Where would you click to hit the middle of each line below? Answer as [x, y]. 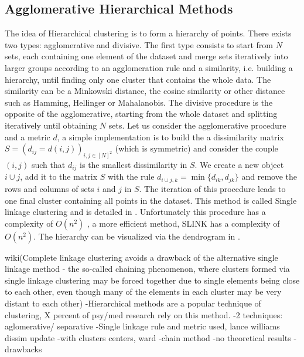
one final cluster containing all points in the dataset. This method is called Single [151, 200]
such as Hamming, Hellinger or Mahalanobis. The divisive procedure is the [139, 102]
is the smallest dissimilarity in [134, 164]
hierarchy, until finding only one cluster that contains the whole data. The [138, 79]
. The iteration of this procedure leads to [212, 188]
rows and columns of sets [49, 188]
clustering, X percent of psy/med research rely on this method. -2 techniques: [144, 314]
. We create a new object [239, 164]
